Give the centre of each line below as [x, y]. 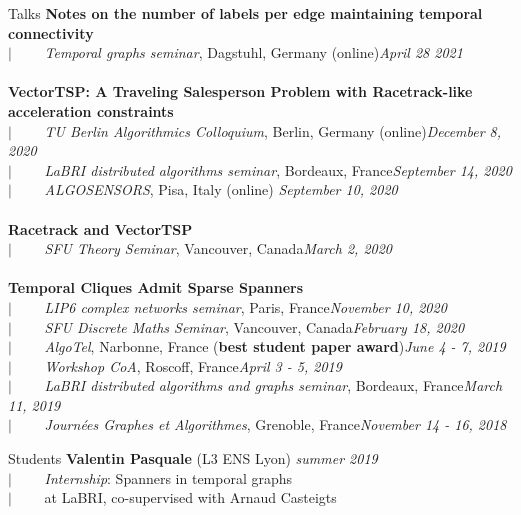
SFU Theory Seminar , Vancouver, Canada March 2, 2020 [218, 248]
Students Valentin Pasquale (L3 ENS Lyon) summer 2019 [193, 458]
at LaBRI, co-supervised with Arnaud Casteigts [190, 497]
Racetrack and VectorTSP [100, 228]
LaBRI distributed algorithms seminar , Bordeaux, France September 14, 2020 [278, 169]
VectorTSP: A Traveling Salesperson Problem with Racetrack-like [240, 91]
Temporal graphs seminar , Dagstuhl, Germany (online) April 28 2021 [253, 52]
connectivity [51, 32]
